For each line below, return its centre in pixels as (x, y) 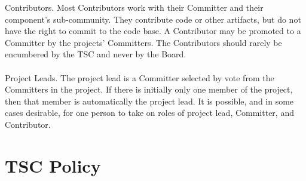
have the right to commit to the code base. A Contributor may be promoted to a (153, 31)
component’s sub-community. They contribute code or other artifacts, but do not (153, 19)
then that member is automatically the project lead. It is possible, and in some (149, 101)
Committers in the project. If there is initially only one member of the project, (149, 89)
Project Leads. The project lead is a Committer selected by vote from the (140, 77)
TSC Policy (53, 165)
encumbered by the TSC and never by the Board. (96, 54)
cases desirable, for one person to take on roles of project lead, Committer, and (149, 113)
